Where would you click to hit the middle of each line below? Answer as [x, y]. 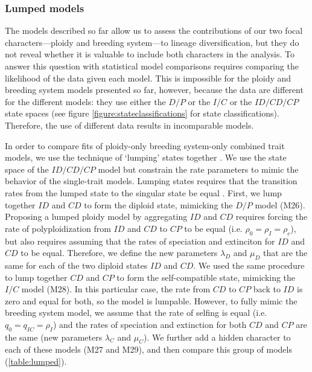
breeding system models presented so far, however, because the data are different [154, 90]
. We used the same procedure [249, 265]
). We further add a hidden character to [217, 337]
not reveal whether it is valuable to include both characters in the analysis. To [150, 54]
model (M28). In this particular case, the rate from [116, 289]
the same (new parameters [54, 337]
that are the [285, 253]
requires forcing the [272, 216]
